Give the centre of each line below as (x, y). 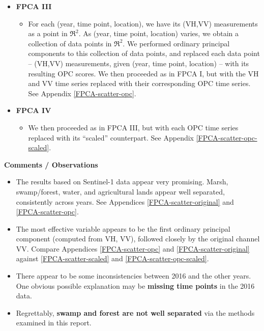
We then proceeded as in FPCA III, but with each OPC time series (133, 127)
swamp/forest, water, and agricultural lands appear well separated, (120, 191)
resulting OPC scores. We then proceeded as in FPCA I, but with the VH (143, 73)
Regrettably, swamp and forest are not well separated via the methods (135, 312)
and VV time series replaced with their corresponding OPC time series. (139, 83)
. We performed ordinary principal (176, 43)
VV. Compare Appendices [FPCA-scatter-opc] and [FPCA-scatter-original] (133, 248)
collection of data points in (70, 43)
